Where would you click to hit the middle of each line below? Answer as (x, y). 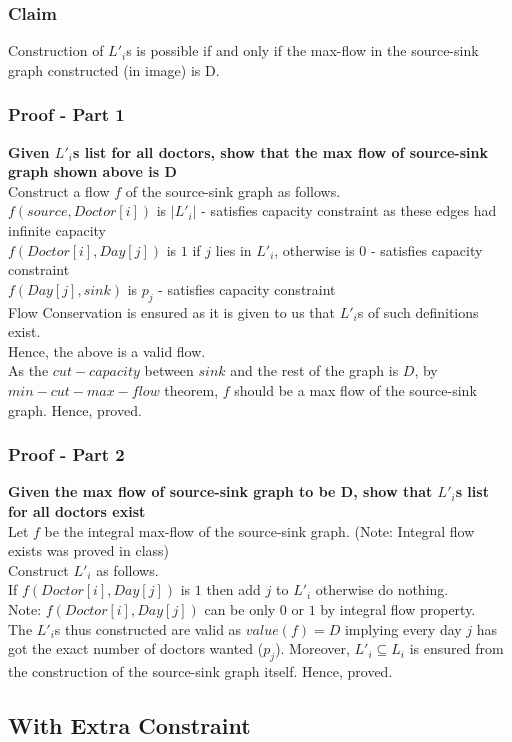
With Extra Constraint (129, 724)
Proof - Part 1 (66, 114)
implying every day (403, 628)
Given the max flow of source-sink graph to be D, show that (220, 491)
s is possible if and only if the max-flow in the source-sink (302, 50)
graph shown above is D (92, 171)
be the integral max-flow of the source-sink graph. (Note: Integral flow (259, 530)
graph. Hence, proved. (75, 409)
